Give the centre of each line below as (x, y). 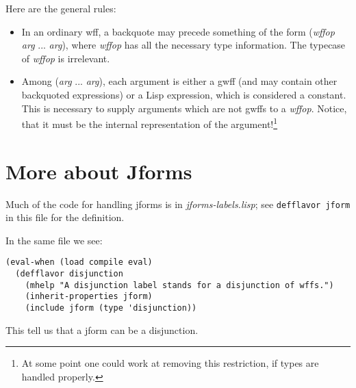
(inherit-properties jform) (89, 297)
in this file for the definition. (65, 217)
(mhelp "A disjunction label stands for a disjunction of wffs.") (179, 285)
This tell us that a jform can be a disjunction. (102, 329)
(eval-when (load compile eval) (79, 262)
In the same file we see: (54, 240)
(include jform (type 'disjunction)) (111, 308)
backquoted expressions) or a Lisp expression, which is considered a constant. (184, 94)
